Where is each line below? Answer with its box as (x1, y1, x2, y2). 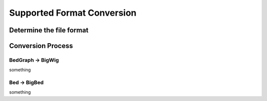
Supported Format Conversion (9, 7, 137, 18)
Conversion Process (9, 42, 73, 50)
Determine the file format (9, 26, 89, 34)
